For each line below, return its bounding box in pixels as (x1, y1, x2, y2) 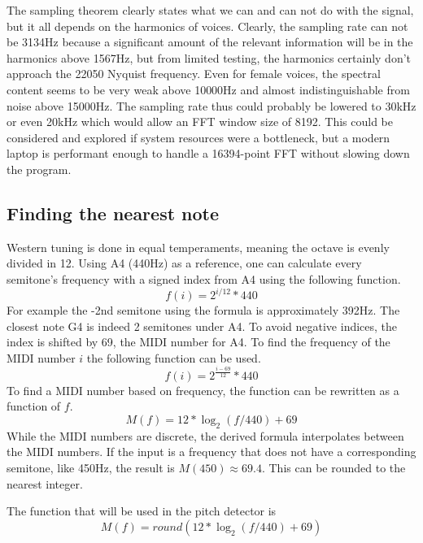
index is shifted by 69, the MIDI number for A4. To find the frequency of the (7, 333, 390, 350)
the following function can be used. (86, 349, 261, 366)
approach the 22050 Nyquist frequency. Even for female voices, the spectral (7, 65, 381, 82)
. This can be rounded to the (261, 458, 406, 476)
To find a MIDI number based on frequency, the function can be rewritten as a (7, 381, 399, 398)
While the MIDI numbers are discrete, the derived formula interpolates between (7, 427, 404, 444)
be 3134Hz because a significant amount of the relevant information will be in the (7, 33, 413, 50)
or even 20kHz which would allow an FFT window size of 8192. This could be (7, 113, 393, 130)
